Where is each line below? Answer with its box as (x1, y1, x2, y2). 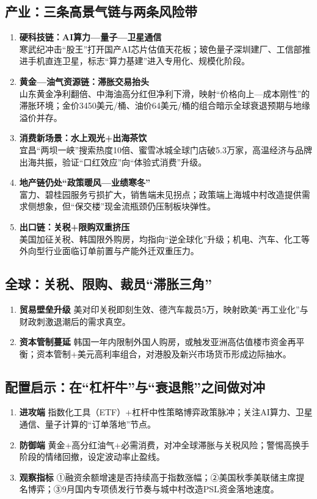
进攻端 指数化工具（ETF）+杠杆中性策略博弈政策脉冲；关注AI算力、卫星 (19, 406, 313, 418)
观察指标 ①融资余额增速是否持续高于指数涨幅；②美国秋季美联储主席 (19, 470, 296, 483)
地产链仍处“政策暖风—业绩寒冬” (19, 176, 150, 189)
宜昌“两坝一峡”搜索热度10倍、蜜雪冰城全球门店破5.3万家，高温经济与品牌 (19, 143, 312, 156)
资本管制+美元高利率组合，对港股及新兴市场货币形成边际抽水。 (36, 347, 291, 360)
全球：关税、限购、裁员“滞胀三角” (5, 274, 212, 293)
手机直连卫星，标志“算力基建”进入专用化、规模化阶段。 (27, 54, 250, 67)
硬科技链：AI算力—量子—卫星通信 (19, 31, 162, 43)
